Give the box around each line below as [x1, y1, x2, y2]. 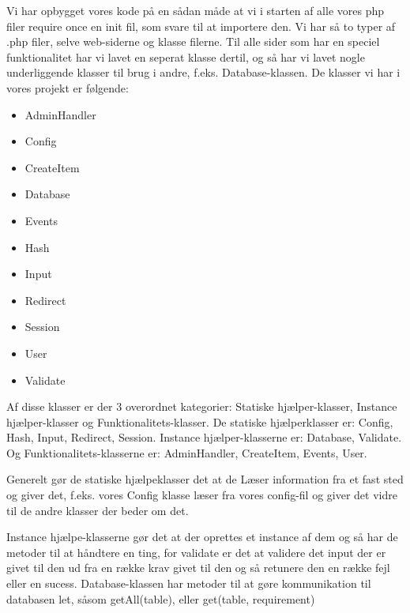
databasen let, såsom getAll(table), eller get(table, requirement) [6, 590, 315, 607]
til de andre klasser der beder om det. [6, 502, 189, 518]
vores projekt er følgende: [6, 79, 129, 96]
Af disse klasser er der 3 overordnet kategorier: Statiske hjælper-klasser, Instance [6, 398, 397, 415]
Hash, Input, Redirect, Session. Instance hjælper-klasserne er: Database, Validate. [6, 429, 402, 446]
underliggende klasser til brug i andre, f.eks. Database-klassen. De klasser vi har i [6, 64, 401, 81]
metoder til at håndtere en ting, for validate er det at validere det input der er [6, 543, 386, 560]
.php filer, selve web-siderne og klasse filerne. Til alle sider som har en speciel [6, 33, 380, 50]
